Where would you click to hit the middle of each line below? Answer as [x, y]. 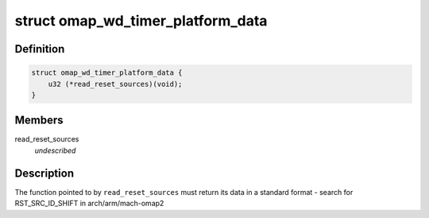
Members [39, 121]
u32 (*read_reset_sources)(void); [115, 84]
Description [44, 173]
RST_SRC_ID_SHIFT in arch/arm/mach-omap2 [89, 204]
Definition [40, 49]
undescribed [55, 150]
